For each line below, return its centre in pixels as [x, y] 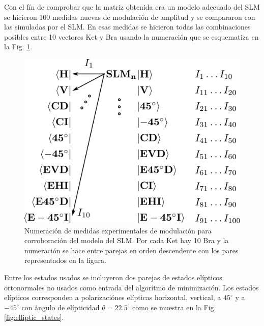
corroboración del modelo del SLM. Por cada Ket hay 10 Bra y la [127, 240]
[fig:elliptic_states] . [34, 317]
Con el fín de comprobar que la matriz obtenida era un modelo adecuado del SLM [132, 7]
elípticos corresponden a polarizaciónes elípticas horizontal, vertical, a [113, 297]
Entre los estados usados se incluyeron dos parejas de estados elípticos [113, 277]
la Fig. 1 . [18, 47]
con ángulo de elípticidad [61, 307]
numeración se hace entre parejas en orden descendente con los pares [131, 250]
